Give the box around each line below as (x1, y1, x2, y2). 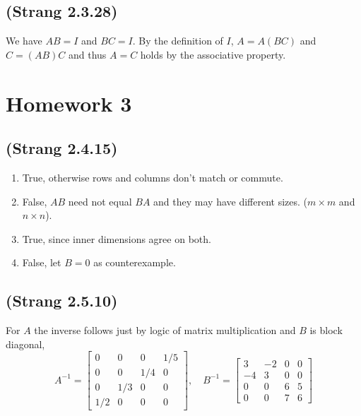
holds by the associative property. (140, 47, 286, 61)
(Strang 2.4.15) (6, 137, 118, 159)
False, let (22, 255, 61, 270)
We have (6, 33, 42, 48)
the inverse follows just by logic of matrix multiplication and (34, 323, 296, 338)
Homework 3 (6, 88, 132, 117)
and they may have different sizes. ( (153, 194, 308, 208)
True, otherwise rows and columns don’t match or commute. (22, 170, 283, 184)
